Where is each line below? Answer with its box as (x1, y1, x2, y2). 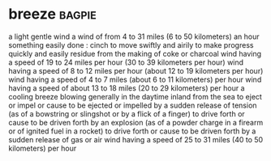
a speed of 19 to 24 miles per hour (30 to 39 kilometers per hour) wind (8, 57, 244, 67)
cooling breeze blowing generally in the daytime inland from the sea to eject (8, 91, 262, 101)
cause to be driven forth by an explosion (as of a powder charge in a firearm (8, 117, 264, 127)
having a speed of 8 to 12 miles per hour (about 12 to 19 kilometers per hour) (8, 66, 264, 75)
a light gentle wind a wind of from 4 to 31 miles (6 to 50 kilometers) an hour (8, 32, 260, 41)
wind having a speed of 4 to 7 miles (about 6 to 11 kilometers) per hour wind (8, 74, 262, 84)
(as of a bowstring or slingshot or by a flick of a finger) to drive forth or (8, 108, 245, 118)
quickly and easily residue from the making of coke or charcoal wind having (8, 49, 262, 58)
